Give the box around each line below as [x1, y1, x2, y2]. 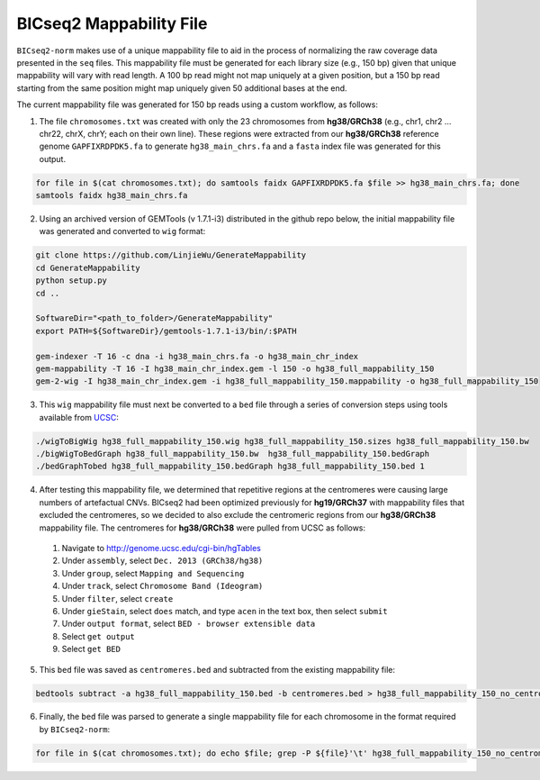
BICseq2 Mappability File [16, 14, 208, 33]
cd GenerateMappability [35, 262, 141, 273]
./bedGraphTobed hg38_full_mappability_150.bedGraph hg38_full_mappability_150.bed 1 [35, 461, 425, 472]
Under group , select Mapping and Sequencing [61, 567, 245, 578]
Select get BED [61, 644, 121, 655]
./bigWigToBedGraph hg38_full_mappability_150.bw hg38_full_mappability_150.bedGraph [35, 449, 430, 459]
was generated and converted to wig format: [39, 226, 206, 237]
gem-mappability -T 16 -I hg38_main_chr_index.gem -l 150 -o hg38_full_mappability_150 [35, 363, 435, 374]
